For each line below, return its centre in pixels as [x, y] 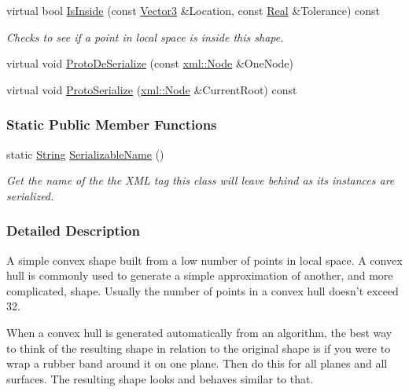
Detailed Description [73, 231]
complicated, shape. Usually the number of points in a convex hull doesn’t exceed [203, 290]
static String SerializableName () [85, 154]
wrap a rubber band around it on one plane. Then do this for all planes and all [197, 363]
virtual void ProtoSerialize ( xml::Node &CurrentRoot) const [152, 89]
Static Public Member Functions [112, 125]
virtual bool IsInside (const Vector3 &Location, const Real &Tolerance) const [193, 10]
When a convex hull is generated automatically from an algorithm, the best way [199, 332]
